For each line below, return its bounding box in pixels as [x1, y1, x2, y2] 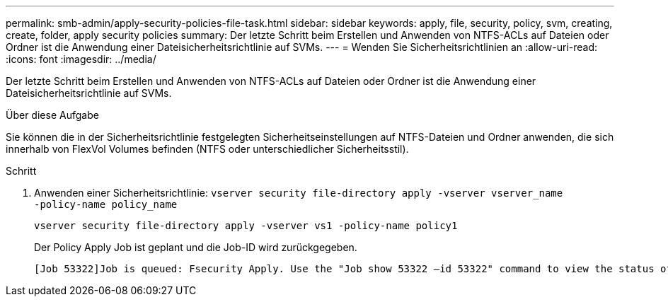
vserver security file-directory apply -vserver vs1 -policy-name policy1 [34, 220, 458, 231]
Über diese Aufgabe [6, 109, 99, 121]
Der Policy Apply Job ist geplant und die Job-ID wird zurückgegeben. [34, 241, 357, 253]
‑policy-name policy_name [34, 199, 178, 210]
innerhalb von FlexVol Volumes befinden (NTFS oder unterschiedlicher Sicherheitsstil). [6, 143, 409, 155]
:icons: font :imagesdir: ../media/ [6, 53, 156, 65]
